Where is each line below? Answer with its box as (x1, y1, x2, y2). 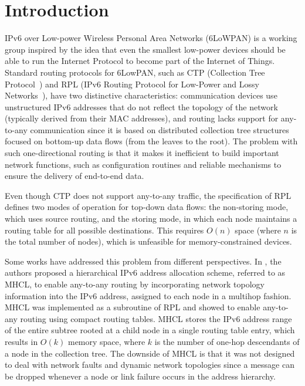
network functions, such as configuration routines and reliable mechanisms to (5, 158, 282, 170)
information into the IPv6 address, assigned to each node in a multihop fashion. (5, 289, 292, 302)
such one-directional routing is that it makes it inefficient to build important (5, 147, 279, 159)
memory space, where (67, 335, 145, 347)
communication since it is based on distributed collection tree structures (30, 123, 289, 136)
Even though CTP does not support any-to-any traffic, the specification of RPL (5, 189, 292, 201)
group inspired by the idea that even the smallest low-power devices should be (5, 43, 286, 55)
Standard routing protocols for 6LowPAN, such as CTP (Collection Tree (5, 66, 265, 78)
